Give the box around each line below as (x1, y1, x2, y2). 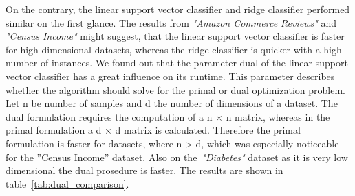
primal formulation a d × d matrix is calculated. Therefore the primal (6, 123, 301, 137)
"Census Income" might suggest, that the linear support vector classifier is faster (6, 29, 345, 43)
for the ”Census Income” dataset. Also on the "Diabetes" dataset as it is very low (6, 149, 348, 164)
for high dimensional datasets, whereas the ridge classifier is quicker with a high (6, 42, 342, 56)
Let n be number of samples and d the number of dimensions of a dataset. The (6, 96, 338, 110)
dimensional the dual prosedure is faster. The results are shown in (6, 163, 283, 177)
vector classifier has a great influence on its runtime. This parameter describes (6, 69, 335, 83)
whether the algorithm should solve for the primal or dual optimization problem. (6, 82, 345, 97)
